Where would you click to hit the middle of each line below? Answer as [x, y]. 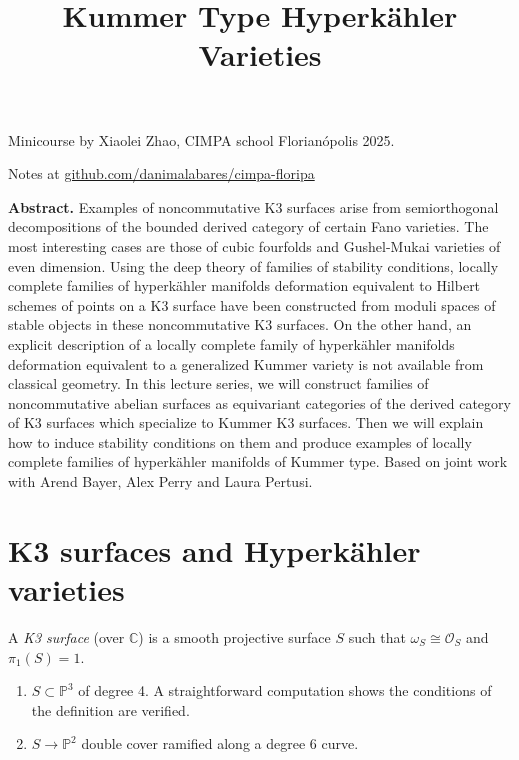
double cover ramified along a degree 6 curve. [220, 743]
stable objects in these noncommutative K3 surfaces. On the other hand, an [240, 324]
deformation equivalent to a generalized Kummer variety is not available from [246, 363]
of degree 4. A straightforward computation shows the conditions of [285, 690]
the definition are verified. [110, 709]
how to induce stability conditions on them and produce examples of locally [240, 441]
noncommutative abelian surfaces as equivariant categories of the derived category [259, 402]
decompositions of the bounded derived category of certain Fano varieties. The [248, 226]
